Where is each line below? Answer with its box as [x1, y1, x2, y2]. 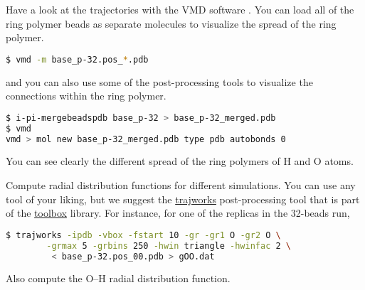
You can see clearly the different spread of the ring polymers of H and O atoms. [6, 154, 354, 168]
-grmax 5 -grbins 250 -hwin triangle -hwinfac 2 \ [46, 240, 291, 251]
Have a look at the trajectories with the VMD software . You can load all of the [6, 2, 354, 16]
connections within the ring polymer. [6, 88, 166, 103]
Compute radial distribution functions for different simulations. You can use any [6, 178, 356, 193]
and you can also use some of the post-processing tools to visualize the [6, 74, 313, 89]
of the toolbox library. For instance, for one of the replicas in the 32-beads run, [6, 205, 350, 220]
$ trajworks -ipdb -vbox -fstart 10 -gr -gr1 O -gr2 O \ [6, 230, 281, 240]
